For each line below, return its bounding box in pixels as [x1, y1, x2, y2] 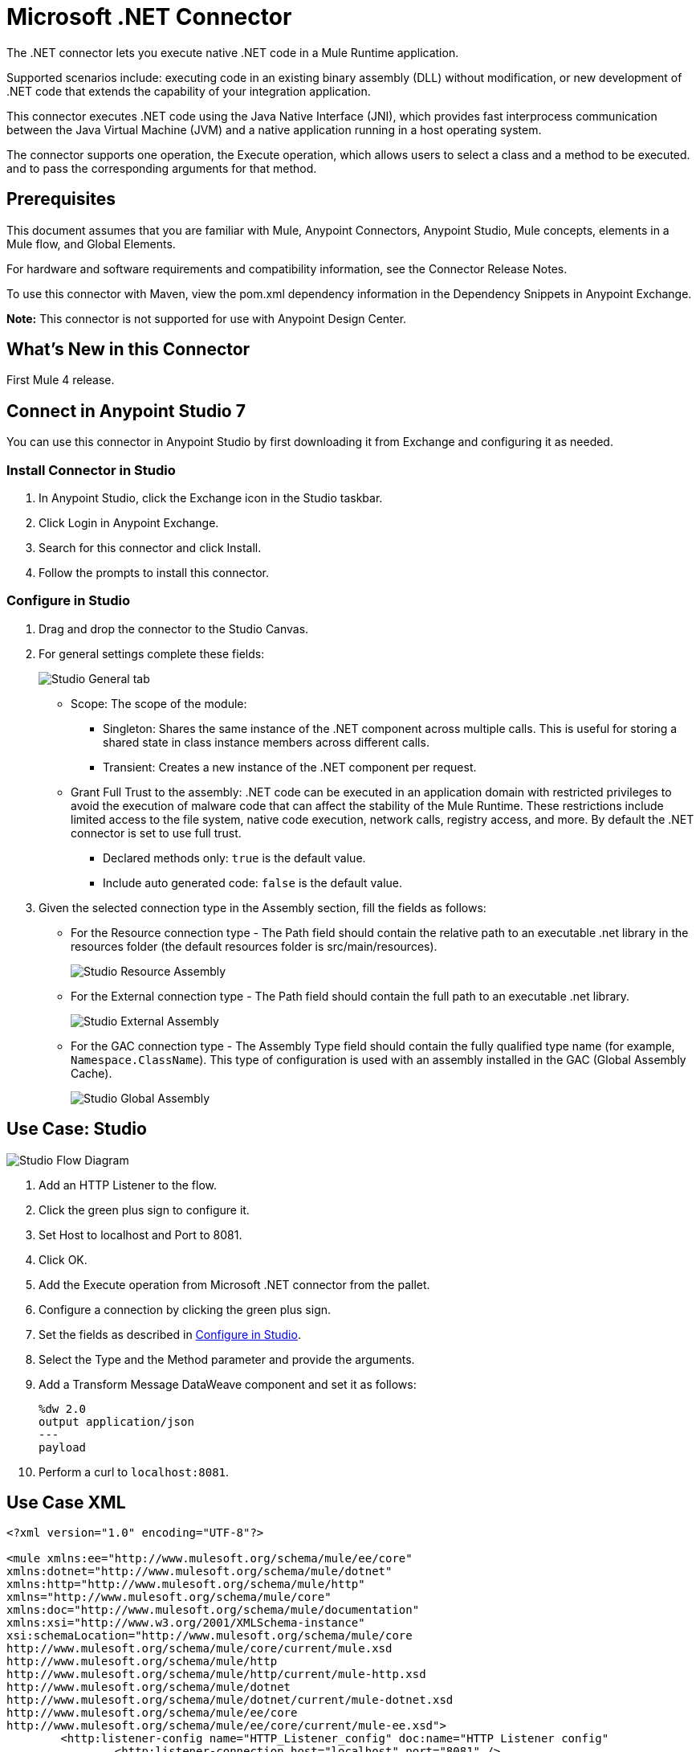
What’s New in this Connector [6, 339, 250, 360]
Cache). [71, 1066, 112, 1080]
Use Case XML [6, 1492, 126, 1513]
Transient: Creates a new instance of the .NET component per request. [103, 759, 477, 774]
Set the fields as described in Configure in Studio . [39, 1327, 301, 1341]
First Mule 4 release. [6, 373, 115, 387]
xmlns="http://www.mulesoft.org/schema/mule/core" [6, 1590, 332, 1604]
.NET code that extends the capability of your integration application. [6, 84, 371, 98]
